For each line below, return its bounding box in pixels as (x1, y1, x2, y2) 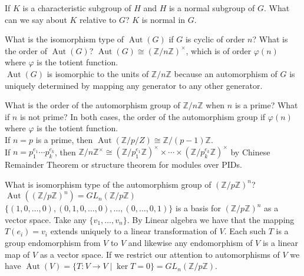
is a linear (262, 237, 298, 248)
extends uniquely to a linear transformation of (50, 225, 217, 237)
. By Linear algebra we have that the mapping (127, 213, 295, 225)
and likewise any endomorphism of (128, 237, 253, 248)
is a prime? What (234, 99, 298, 111)
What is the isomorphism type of (5, 33, 124, 45)
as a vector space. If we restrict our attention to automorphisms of (39, 248, 280, 260)
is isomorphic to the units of (47, 67, 149, 79)
